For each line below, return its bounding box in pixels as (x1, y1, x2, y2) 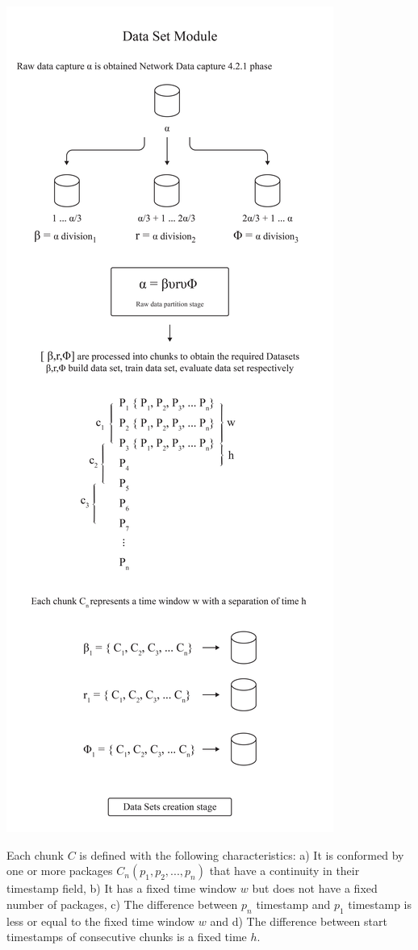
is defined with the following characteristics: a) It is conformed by (79, 846, 404, 863)
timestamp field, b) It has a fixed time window (6, 880, 237, 897)
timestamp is (348, 895, 412, 912)
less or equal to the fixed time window (6, 912, 195, 929)
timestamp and (256, 895, 331, 912)
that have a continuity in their (209, 862, 360, 879)
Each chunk (6, 846, 64, 863)
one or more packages (6, 862, 113, 879)
